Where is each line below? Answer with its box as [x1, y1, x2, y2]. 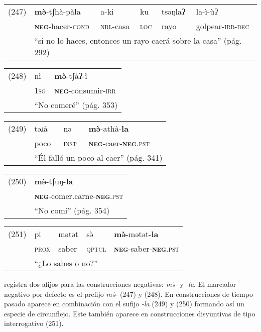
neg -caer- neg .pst [88, 137, 150, 149]
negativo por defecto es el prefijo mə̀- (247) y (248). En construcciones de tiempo [4, 288, 253, 299]
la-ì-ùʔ [196, 6, 218, 17]
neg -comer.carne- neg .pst [34, 190, 123, 201]
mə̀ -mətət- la [114, 228, 159, 240]
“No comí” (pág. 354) [34, 204, 110, 216]
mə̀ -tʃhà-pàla [34, 6, 81, 17]
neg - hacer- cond [34, 20, 89, 32]
